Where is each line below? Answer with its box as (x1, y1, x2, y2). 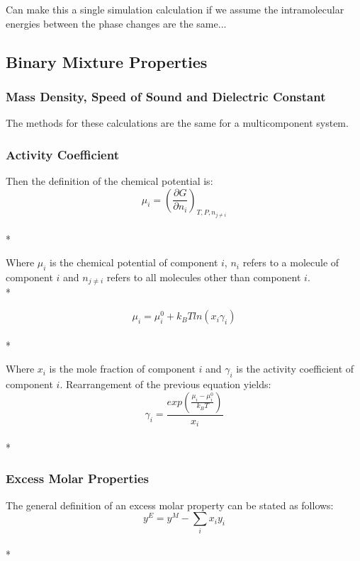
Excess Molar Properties (6, 470, 150, 487)
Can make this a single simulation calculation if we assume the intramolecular (6, 2, 344, 16)
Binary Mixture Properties (6, 50, 208, 72)
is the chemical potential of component (50, 255, 218, 270)
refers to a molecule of (242, 255, 339, 270)
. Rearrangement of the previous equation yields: (60, 377, 271, 392)
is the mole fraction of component (49, 361, 196, 376)
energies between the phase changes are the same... (6, 16, 227, 30)
